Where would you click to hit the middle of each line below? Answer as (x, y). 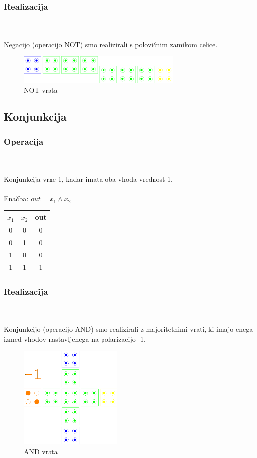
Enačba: (16, 198)
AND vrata (41, 451)
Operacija (24, 141)
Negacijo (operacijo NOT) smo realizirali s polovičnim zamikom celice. (111, 44)
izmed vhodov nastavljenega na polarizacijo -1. (75, 338)
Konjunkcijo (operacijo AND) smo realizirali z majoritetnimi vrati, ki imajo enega (128, 329)
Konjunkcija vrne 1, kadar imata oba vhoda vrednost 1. (88, 179)
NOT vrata (41, 90)
